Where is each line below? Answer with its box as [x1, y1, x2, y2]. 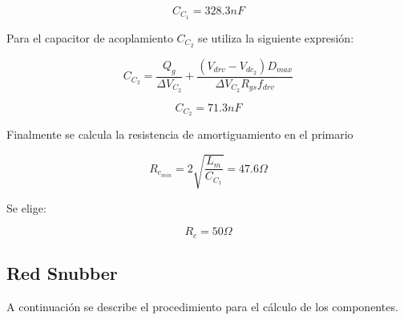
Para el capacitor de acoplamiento [6, 29, 173, 46]
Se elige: [6, 199, 46, 216]
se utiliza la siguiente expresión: [198, 29, 354, 46]
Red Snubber [6, 261, 118, 286]
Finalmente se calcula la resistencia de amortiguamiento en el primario [6, 126, 353, 143]
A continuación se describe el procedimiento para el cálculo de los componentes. [6, 298, 398, 314]
